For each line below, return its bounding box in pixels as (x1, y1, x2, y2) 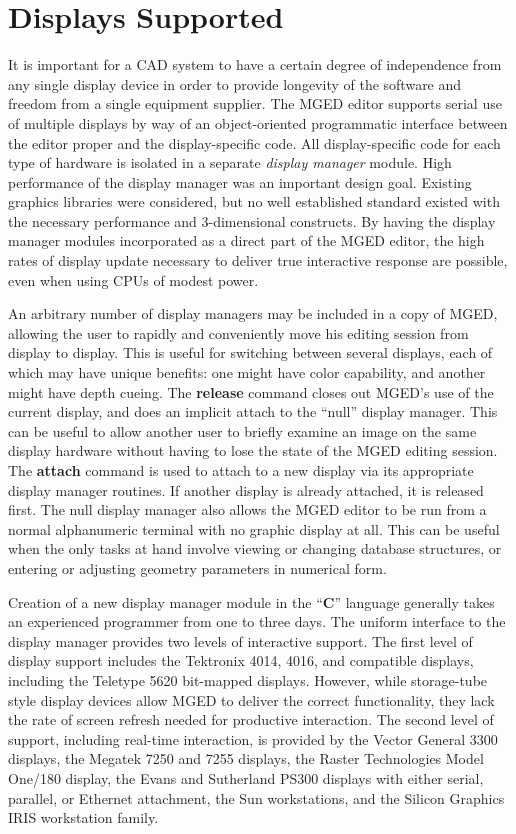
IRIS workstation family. (8, 807, 159, 828)
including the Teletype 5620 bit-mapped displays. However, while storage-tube (8, 669, 488, 690)
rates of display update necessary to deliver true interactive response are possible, (8, 250, 508, 271)
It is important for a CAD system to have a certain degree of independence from (8, 54, 502, 75)
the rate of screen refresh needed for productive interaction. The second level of (8, 709, 494, 730)
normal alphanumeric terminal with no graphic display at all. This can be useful (8, 518, 500, 539)
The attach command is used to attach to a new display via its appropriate (8, 460, 474, 480)
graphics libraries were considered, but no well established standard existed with (8, 191, 500, 212)
